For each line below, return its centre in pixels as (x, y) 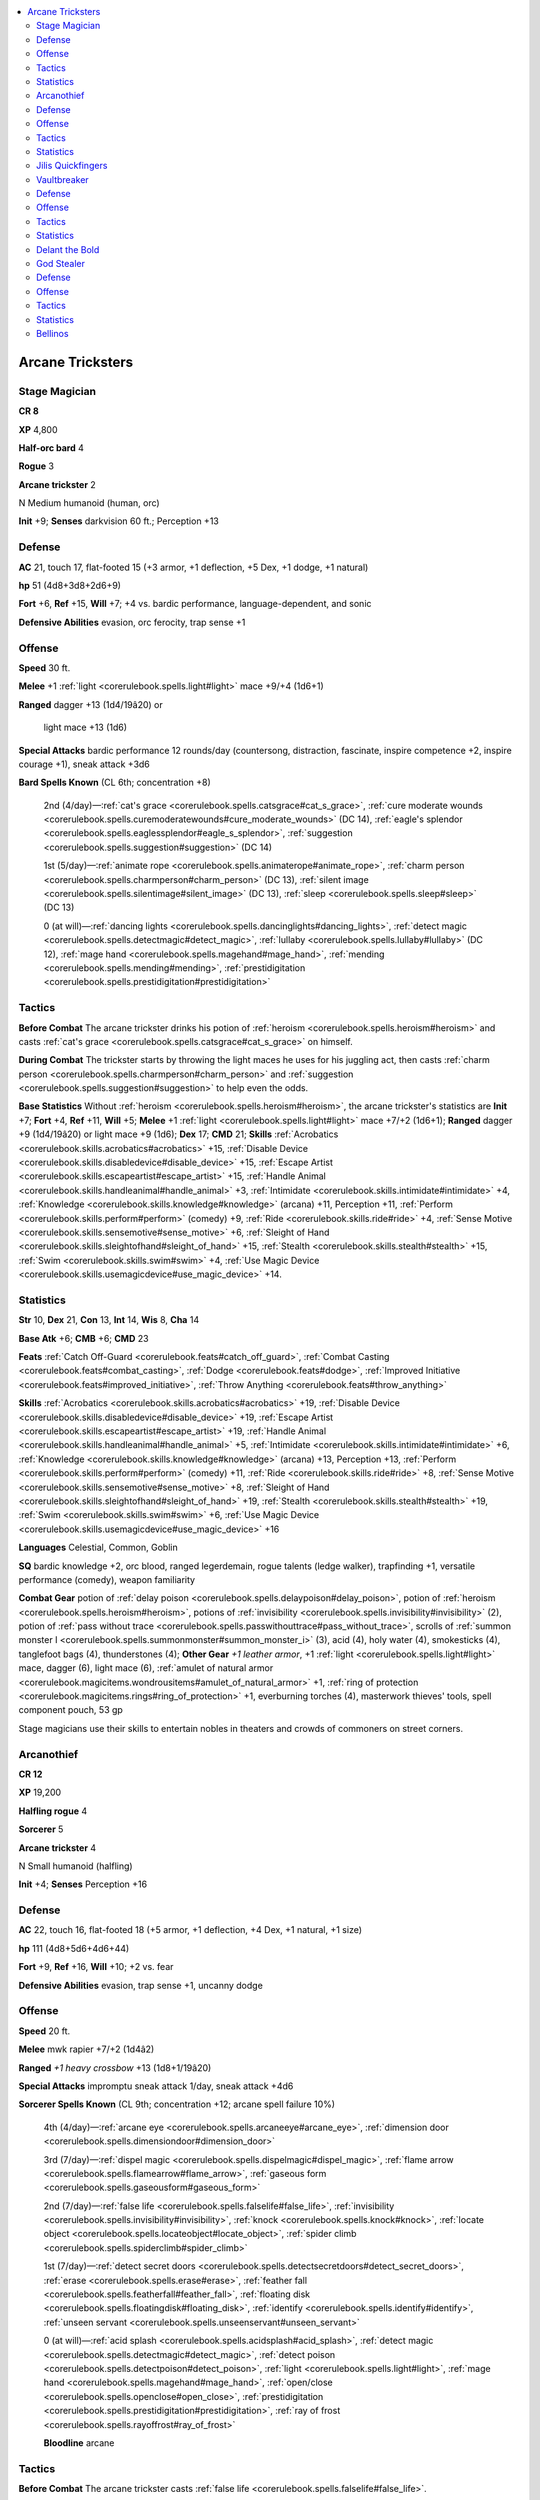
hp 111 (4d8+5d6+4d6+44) (74, 1948)
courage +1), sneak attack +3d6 (84, 764)
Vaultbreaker (62, 179)
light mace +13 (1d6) (85, 727)
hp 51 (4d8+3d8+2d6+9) (70, 586)
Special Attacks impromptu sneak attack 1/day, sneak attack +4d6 (156, 2086)
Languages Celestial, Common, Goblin (98, 1547)
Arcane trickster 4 (57, 1847)
